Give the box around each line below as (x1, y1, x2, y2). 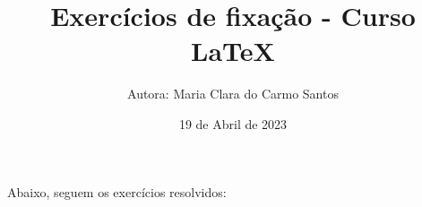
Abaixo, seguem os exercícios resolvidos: (7, 182, 227, 201)
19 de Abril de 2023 (178, 114, 288, 133)
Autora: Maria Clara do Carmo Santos (127, 84, 339, 103)
